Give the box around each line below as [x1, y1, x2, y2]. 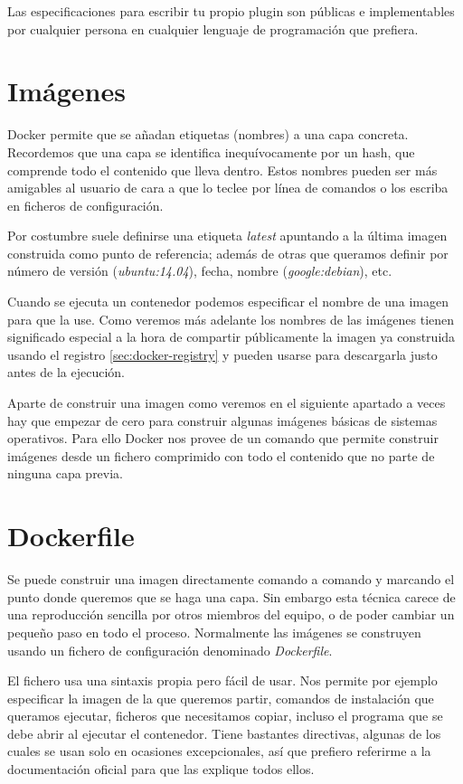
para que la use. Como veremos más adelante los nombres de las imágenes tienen [7, 309, 455, 328]
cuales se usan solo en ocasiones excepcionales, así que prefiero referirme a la [7, 741, 431, 760]
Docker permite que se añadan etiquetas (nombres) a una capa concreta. [7, 125, 409, 144]
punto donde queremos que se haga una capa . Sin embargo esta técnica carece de [7, 587, 456, 606]
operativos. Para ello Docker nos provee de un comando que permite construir [7, 429, 439, 448]
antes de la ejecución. [7, 363, 125, 382]
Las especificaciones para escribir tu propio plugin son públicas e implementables [7, 2, 455, 20]
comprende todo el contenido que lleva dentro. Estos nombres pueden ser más [7, 160, 438, 179]
